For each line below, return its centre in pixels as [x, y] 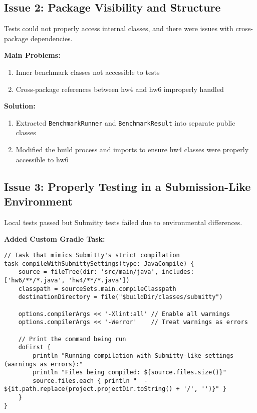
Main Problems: [32, 55]
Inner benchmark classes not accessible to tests [88, 72]
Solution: [20, 106]
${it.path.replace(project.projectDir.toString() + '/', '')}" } [115, 389]
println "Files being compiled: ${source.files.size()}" [130, 373]
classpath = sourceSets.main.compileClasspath [97, 289]
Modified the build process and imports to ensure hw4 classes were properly [132, 149]
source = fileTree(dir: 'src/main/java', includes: [106, 272]
